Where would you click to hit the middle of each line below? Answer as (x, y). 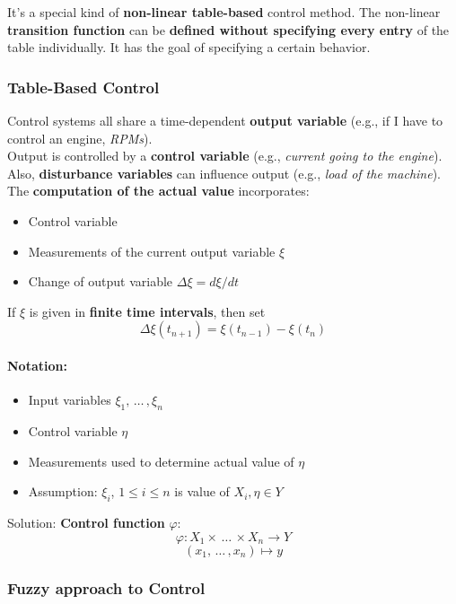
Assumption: (63, 491)
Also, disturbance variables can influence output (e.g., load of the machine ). (224, 173)
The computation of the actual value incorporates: (158, 191)
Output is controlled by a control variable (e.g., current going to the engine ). (225, 156)
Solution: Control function (86, 522)
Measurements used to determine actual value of (161, 461)
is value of (202, 491)
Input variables (70, 400)
